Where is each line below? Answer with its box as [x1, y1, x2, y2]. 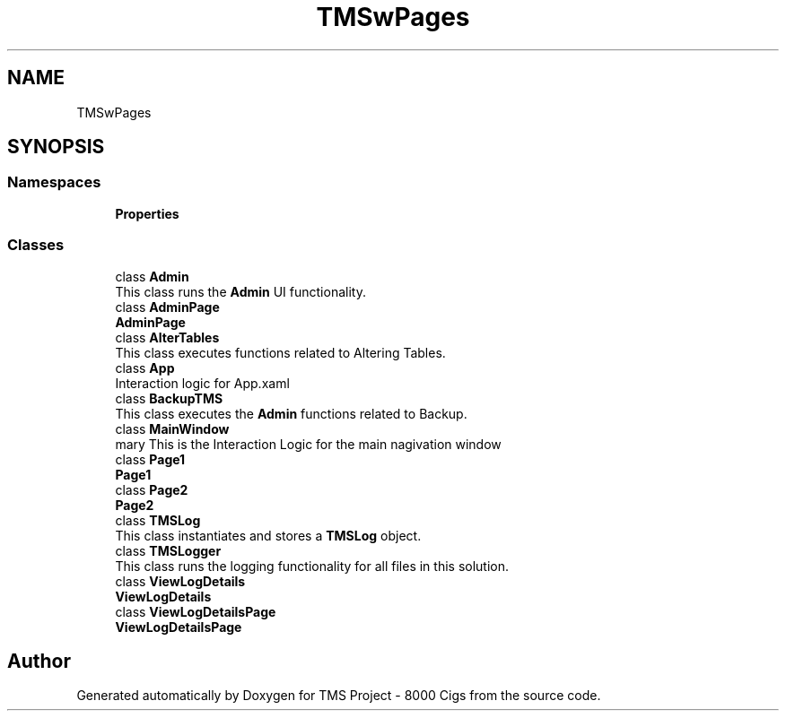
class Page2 [115, 481, 188, 497]
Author [7, 649, 71, 672]
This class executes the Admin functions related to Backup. [115, 405, 467, 421]
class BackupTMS [115, 390, 223, 406]
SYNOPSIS [7, 135, 105, 159]
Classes [7, 236, 65, 255]
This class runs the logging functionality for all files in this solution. [115, 558, 510, 574]
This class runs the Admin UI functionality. [115, 283, 366, 299]
